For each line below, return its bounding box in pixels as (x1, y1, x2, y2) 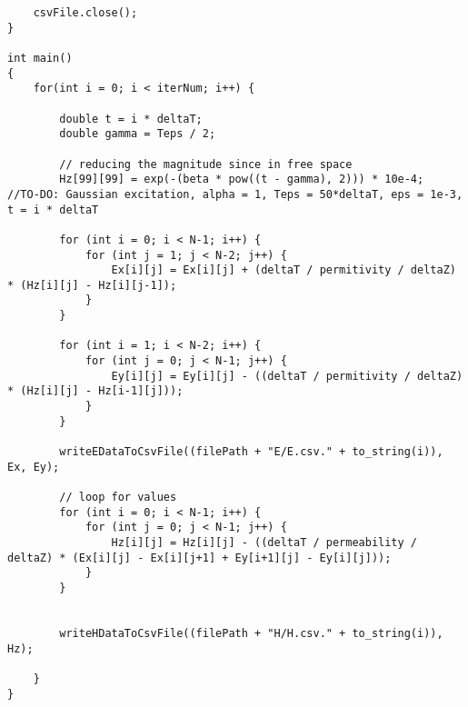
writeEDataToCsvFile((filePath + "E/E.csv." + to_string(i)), (59, 445, 443, 459)
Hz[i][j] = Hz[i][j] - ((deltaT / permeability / (111, 535, 418, 549)
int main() (7, 51, 73, 65)
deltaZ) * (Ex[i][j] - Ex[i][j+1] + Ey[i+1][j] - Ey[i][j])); (7, 551, 392, 564)
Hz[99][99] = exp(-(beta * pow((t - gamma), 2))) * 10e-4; (59, 173, 424, 186)
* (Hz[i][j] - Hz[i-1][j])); (7, 384, 184, 398)
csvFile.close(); (33, 6, 138, 19)
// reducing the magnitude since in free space (59, 157, 353, 171)
